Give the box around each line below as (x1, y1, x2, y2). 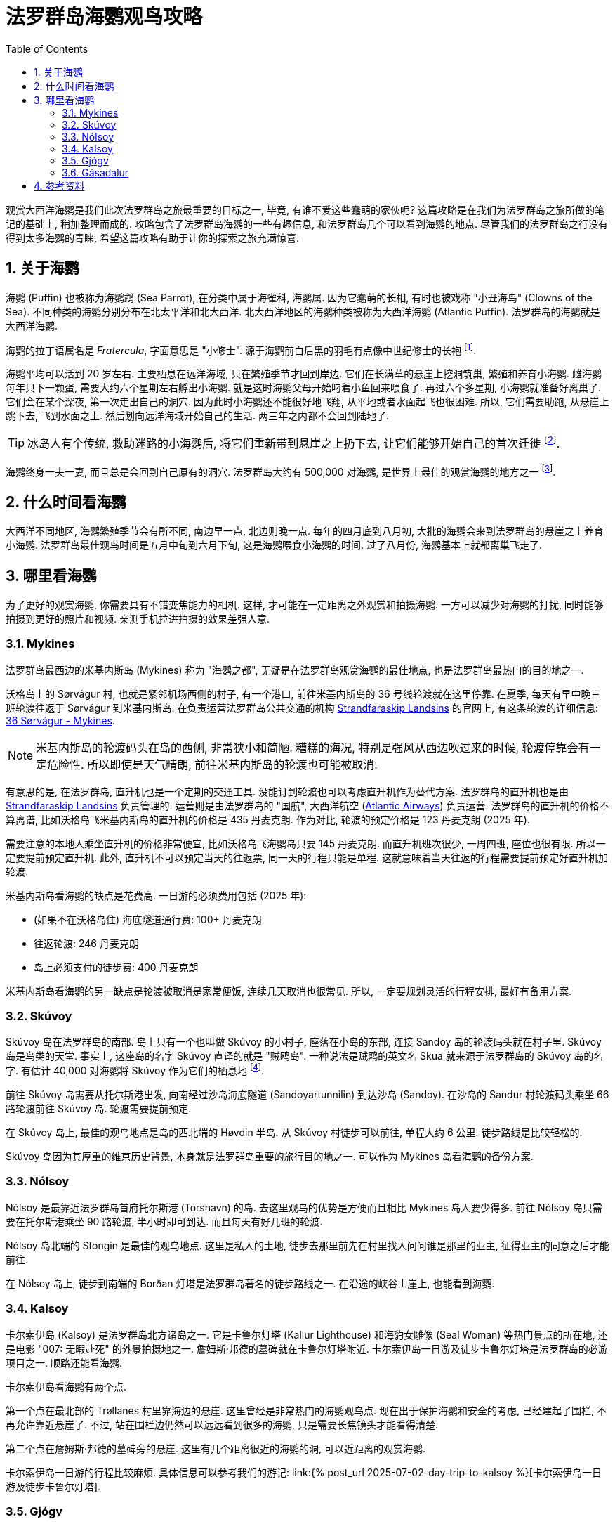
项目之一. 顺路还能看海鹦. (6, 1356, 123, 1369)
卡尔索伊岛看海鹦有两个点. (6, 1380, 127, 1393)
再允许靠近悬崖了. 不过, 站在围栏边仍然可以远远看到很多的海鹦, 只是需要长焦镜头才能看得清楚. (6, 1418, 438, 1431)
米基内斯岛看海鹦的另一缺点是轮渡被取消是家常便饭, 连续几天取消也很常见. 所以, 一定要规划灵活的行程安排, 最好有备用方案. (6, 984, 571, 997)
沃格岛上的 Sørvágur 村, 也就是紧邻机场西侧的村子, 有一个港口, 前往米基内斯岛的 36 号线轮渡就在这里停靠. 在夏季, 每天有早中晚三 (6, 687, 601, 700)
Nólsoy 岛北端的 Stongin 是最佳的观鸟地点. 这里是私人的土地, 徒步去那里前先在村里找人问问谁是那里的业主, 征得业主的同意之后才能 (6, 1239, 609, 1251)
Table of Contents (6, 42, 88, 55)
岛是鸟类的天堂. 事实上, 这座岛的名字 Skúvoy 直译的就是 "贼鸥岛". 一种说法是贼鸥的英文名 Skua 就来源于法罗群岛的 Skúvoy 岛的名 (6, 1050, 604, 1062)
